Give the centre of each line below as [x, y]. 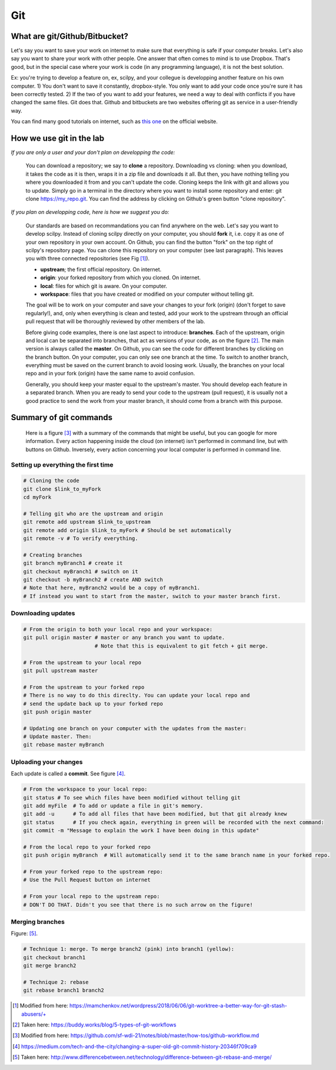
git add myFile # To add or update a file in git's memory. [113, 805]
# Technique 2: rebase [56, 982]
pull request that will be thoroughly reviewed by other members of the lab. [115, 322]
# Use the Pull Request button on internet [87, 880]
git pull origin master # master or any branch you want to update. [124, 638]
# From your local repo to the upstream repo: [92, 896]
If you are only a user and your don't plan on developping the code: [93, 153]
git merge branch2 [50, 966]
